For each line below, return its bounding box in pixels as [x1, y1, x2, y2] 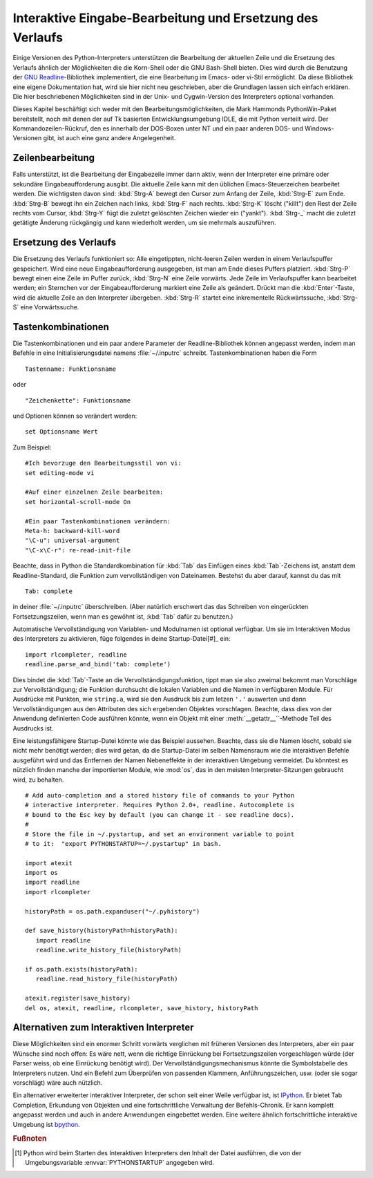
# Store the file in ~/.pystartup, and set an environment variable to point [25, 830, 295, 838]
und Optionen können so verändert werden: [12, 412, 137, 421]
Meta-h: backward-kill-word [25, 527, 120, 534]
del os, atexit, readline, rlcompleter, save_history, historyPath [25, 1004, 258, 1012]
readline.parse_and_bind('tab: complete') [25, 660, 171, 668]
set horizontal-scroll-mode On [25, 498, 131, 505]
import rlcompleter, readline [25, 650, 128, 659]
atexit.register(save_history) [25, 994, 131, 1003]
